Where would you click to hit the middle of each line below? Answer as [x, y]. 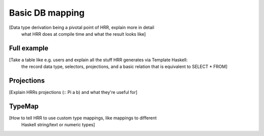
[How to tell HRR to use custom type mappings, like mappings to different [83, 118]
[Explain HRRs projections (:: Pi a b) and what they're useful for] [73, 92]
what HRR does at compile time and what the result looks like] [84, 34]
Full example [29, 48]
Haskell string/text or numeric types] [58, 125]
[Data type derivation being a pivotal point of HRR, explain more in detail [82, 27]
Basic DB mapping [47, 13]
